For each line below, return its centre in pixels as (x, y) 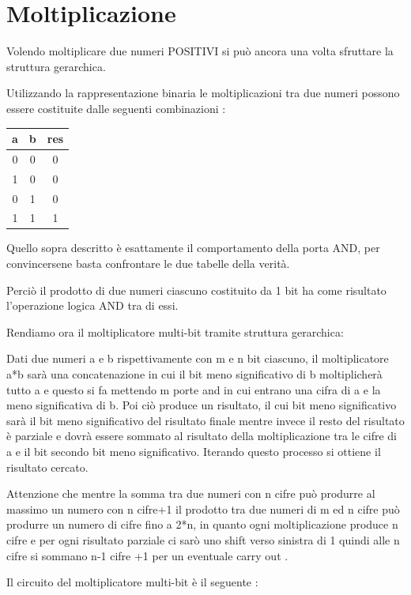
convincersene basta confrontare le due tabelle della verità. (148, 264)
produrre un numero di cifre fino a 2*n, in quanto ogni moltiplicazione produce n (202, 524)
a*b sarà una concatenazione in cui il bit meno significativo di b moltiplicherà (194, 374)
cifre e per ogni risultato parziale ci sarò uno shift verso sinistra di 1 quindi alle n (203, 539)
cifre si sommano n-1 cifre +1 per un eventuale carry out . (147, 555)
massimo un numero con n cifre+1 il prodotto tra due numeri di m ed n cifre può (203, 508)
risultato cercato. (47, 467)
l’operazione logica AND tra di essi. (92, 305)
